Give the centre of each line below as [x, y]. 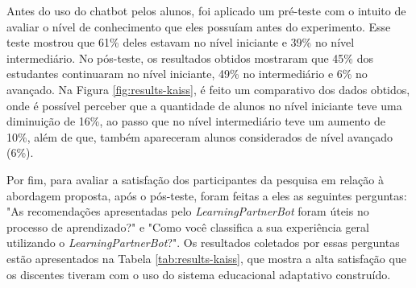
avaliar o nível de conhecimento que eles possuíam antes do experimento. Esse [199, 26]
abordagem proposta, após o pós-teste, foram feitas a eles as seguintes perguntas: [207, 195]
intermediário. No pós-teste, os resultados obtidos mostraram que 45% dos [190, 58]
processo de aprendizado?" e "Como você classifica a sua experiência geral [188, 226]
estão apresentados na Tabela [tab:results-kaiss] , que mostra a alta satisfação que [206, 258]
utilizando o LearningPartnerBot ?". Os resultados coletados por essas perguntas [203, 243]
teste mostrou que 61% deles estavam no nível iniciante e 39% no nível [181, 42]
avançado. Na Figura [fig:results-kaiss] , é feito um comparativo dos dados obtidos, [208, 89]
